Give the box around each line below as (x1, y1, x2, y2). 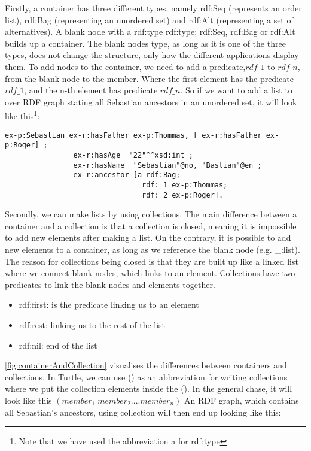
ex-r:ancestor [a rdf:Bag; (73, 171, 181, 180)
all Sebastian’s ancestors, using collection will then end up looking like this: (5, 405, 281, 418)
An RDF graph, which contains (184, 394, 299, 406)
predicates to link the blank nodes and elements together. (5, 278, 215, 290)
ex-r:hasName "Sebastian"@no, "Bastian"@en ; (73, 161, 262, 169)
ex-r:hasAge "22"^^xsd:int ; (73, 150, 193, 159)
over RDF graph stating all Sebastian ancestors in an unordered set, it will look (5, 95, 297, 108)
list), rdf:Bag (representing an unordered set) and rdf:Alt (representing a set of (5, 13, 294, 26)
